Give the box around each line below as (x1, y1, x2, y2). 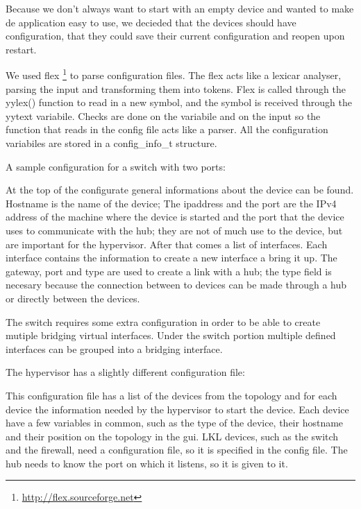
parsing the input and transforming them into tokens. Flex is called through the (6, 81, 346, 96)
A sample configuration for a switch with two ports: (6, 159, 226, 173)
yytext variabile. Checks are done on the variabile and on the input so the (6, 108, 321, 123)
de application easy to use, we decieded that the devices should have (6, 15, 296, 29)
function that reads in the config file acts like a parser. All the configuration (6, 122, 328, 137)
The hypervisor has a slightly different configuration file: (6, 365, 245, 379)
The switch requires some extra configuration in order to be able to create (6, 314, 321, 329)
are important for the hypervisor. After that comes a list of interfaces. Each (6, 236, 328, 251)
